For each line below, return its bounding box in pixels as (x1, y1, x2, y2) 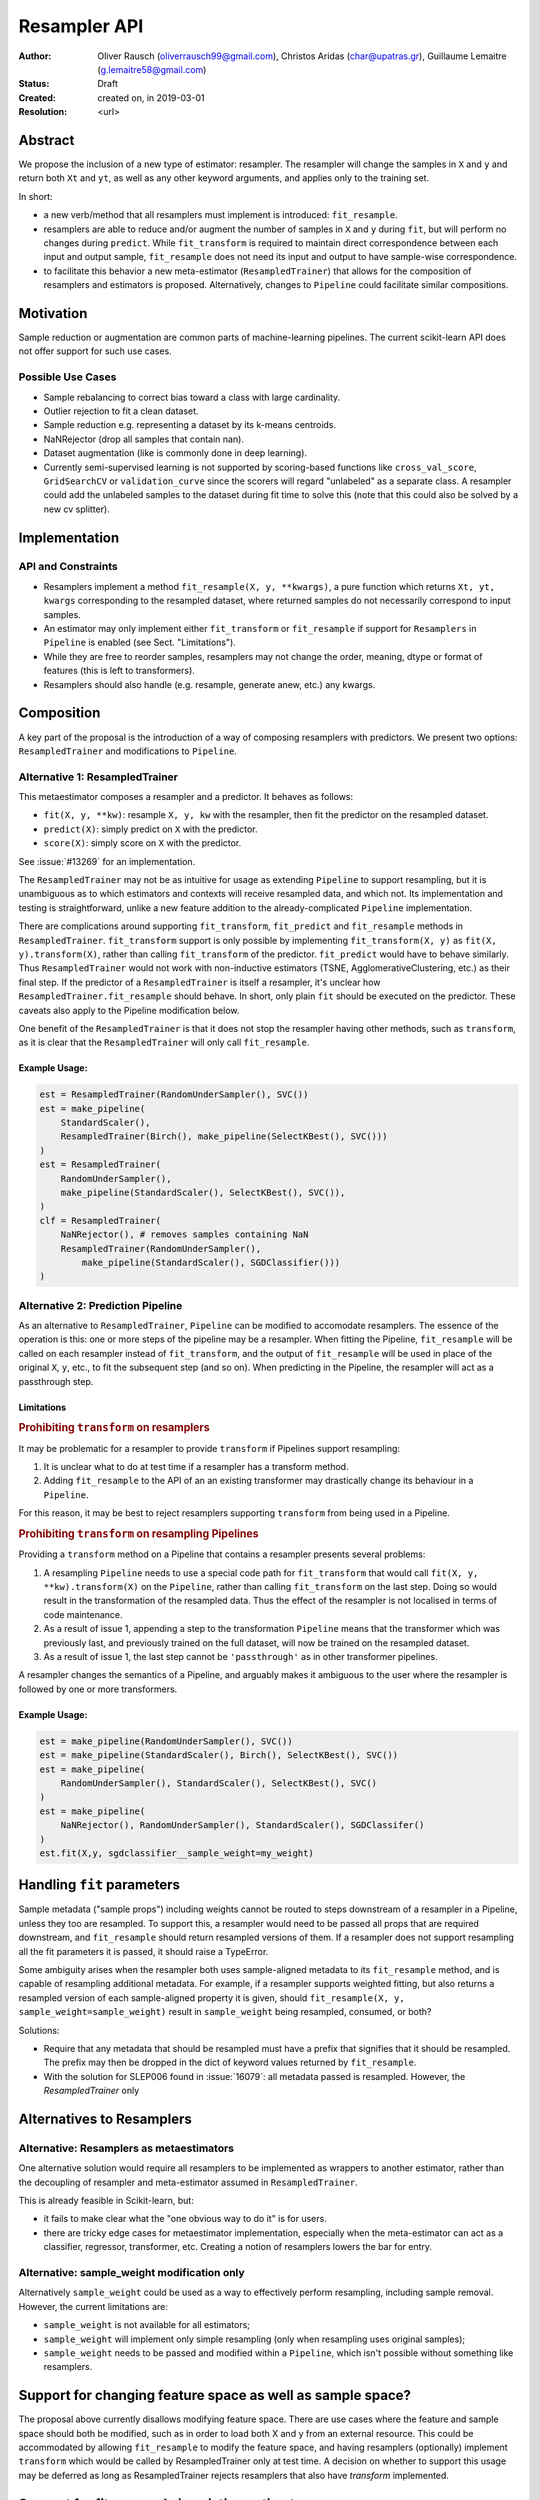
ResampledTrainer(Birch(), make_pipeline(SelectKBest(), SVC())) (60, 1131, 388, 1142)
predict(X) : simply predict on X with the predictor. (43, 823, 258, 835)
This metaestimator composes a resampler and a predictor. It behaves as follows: (18, 791, 354, 803)
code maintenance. (43, 1608, 124, 1620)
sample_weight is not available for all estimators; (43, 2319, 250, 2331)
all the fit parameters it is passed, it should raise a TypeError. (18, 1945, 269, 1957)
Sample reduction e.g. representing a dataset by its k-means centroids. (43, 419, 337, 431)
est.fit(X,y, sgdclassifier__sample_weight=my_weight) (39, 1847, 314, 1859)
